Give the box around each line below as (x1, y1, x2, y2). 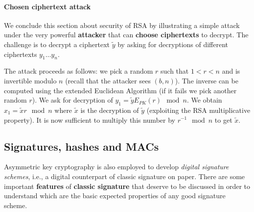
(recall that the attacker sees (65, 75, 151, 85)
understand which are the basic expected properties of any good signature (4, 190, 226, 201)
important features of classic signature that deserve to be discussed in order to (4, 181, 251, 191)
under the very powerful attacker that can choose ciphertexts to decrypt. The (4, 29, 249, 40)
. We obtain (187, 95, 222, 105)
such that (161, 66, 189, 76)
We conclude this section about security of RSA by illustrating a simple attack (4, 20, 240, 30)
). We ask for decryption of (32, 95, 113, 105)
